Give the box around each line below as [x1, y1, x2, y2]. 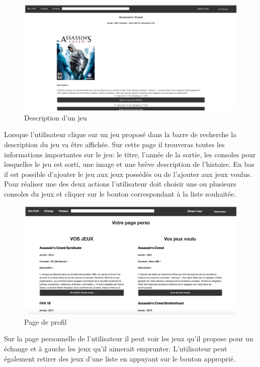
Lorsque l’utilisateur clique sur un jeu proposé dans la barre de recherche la [4, 129, 237, 140]
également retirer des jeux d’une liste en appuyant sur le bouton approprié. [4, 353, 235, 363]
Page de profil [24, 316, 67, 327]
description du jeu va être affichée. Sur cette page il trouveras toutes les [4, 139, 225, 149]
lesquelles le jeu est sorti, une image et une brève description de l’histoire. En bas [4, 159, 254, 169]
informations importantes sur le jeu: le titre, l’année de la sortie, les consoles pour [4, 149, 256, 159]
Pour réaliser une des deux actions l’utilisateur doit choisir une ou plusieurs [4, 178, 236, 189]
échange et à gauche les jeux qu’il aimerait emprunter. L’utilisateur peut [4, 343, 227, 354]
